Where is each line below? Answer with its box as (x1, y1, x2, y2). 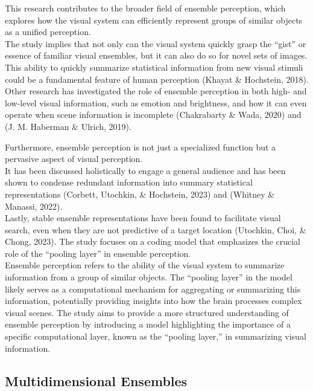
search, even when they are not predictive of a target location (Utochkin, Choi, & (5, 223, 306, 236)
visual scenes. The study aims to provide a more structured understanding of (5, 306, 289, 318)
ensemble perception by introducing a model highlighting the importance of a (5, 318, 291, 331)
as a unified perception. (5, 25, 91, 38)
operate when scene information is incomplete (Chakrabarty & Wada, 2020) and (5, 108, 302, 121)
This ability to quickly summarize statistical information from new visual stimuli (5, 60, 303, 73)
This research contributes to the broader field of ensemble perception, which (5, 2, 286, 14)
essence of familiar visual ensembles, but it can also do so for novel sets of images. (5, 49, 308, 62)
